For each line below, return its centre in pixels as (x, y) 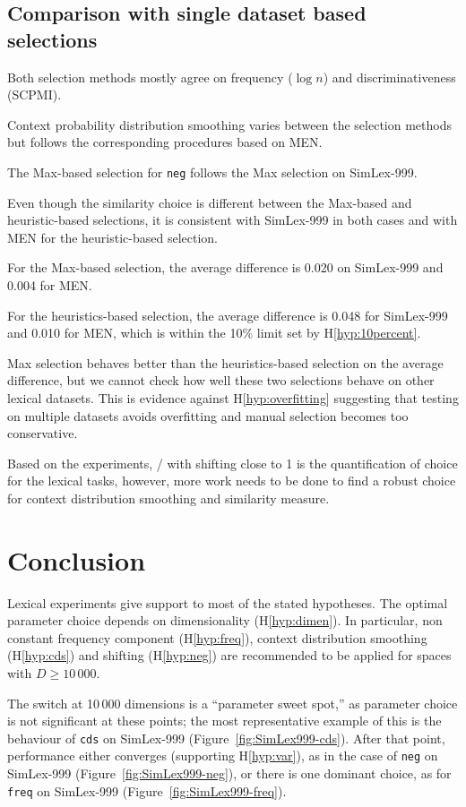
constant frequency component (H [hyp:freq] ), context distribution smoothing (217, 637)
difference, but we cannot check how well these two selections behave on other (221, 380)
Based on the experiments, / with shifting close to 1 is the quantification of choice (233, 463)
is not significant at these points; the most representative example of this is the (224, 721)
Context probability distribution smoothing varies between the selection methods (229, 124)
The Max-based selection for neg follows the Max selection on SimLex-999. (212, 172)
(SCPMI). (35, 94)
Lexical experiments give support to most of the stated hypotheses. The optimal (228, 602)
